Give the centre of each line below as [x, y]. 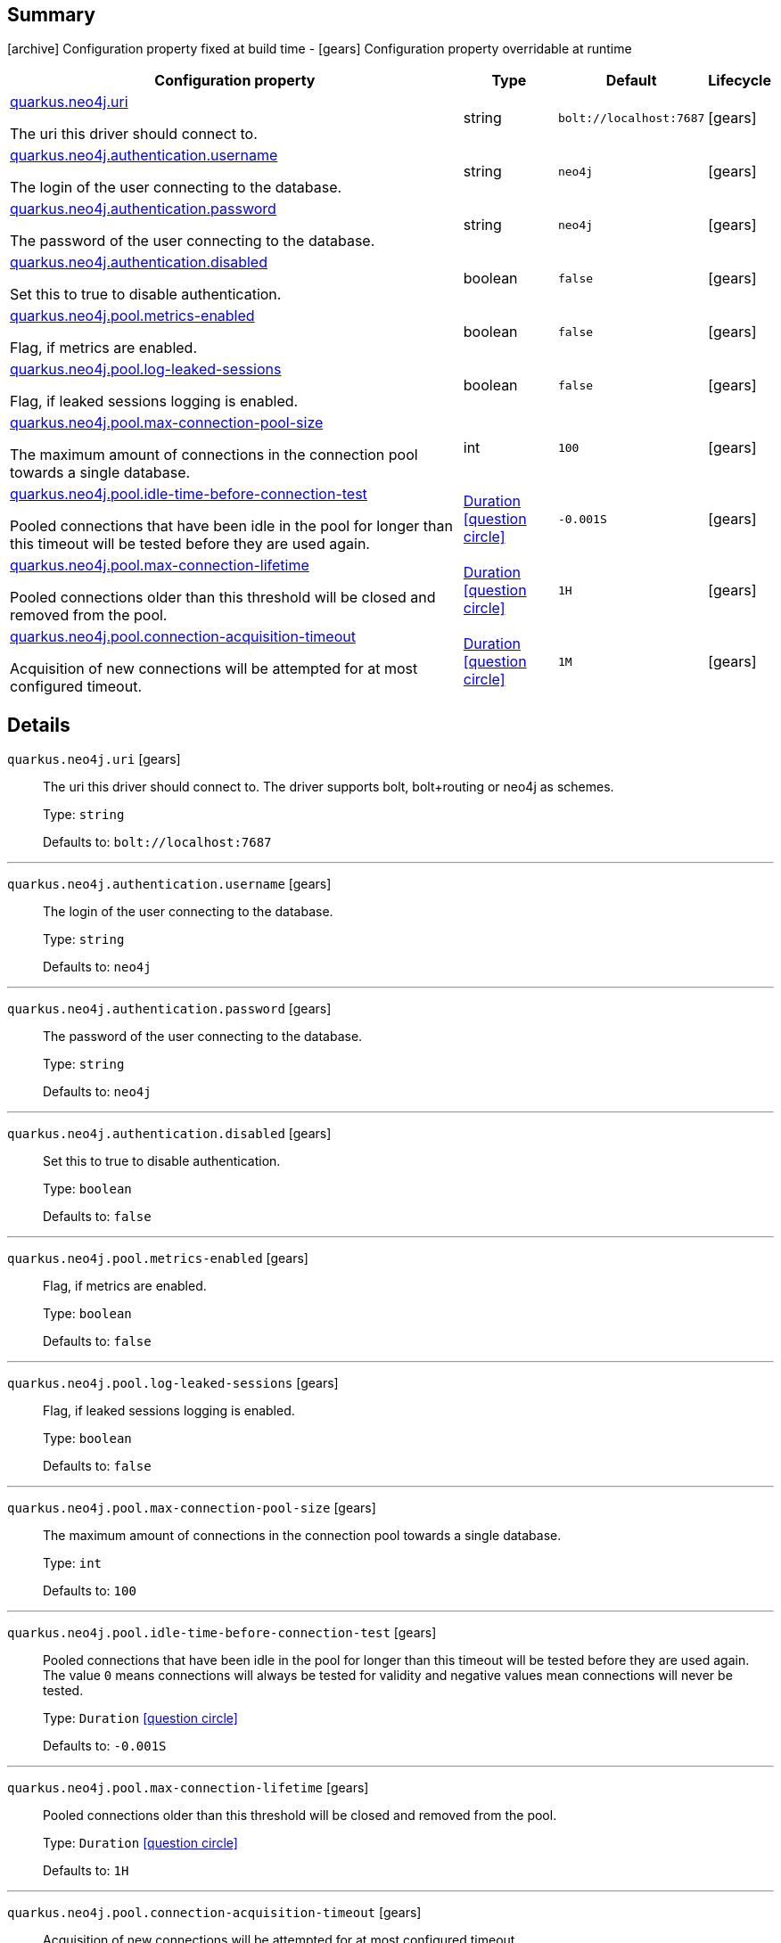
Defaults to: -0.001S [105, 1746]
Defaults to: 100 [90, 1591]
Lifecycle [740, 81]
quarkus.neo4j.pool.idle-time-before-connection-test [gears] [222, 1633]
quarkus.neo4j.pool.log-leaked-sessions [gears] [173, 1383]
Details [39, 725]
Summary [51, 15]
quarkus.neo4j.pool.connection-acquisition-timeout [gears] [214, 1913]
